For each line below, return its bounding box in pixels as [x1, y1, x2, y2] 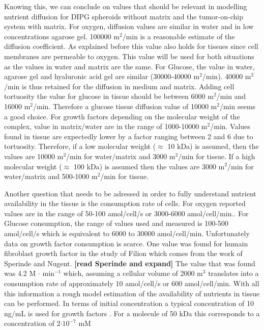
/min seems [219, 100, 256, 111]
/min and [216, 91, 246, 101]
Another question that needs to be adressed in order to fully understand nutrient [4, 188, 256, 198]
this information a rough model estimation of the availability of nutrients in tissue [4, 288, 260, 298]
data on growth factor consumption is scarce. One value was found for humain [4, 238, 248, 248]
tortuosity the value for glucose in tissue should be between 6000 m [4, 91, 214, 101]
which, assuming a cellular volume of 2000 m [63, 268, 203, 278]
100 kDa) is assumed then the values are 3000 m [73, 161, 225, 171]
